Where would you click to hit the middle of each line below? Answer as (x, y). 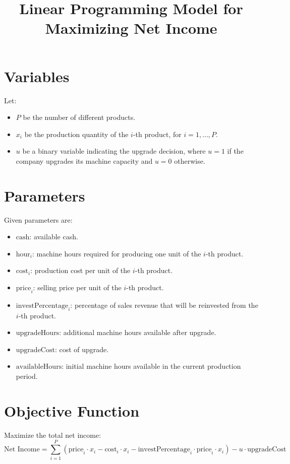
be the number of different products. (79, 117)
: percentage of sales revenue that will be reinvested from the (164, 305)
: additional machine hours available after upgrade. (138, 332)
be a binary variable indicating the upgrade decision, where (114, 151)
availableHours (39, 367)
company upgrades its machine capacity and (84, 160)
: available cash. (54, 237)
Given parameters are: (38, 219)
